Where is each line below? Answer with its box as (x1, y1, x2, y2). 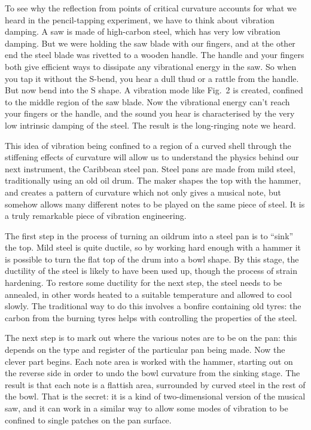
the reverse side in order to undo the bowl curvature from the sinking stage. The (5, 367, 300, 379)
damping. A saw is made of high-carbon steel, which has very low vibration (5, 25, 280, 38)
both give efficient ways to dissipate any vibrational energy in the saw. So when (5, 60, 297, 72)
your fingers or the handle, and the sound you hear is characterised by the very (5, 107, 295, 120)
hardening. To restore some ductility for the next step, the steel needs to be (5, 276, 282, 289)
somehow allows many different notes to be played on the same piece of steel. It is (5, 197, 305, 210)
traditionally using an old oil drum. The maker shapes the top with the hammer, (5, 174, 301, 187)
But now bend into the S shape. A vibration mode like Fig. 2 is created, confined (5, 84, 303, 96)
